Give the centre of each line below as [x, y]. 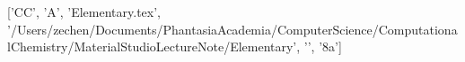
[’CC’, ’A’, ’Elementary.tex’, [84, 12]
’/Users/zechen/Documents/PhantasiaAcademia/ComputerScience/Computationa [232, 29]
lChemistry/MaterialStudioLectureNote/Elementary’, [154, 46]
